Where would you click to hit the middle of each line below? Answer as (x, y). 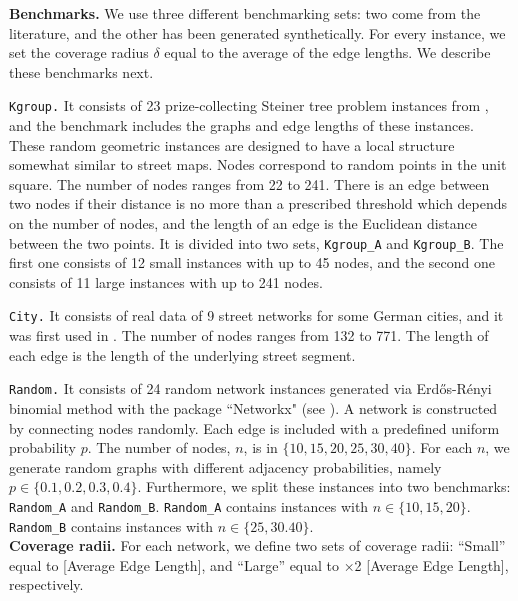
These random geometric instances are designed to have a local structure (232, 144)
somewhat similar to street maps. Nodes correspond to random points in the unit (258, 164)
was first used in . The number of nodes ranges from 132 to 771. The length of (249, 335)
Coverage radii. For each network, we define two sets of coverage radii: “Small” (257, 545)
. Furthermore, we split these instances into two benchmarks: (324, 486)
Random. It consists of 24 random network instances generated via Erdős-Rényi (250, 388)
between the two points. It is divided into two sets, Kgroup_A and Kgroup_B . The (256, 242)
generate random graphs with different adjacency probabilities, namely (225, 466)
